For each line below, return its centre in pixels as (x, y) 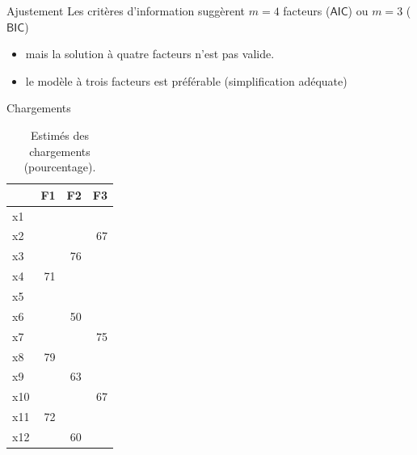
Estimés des (60, 135)
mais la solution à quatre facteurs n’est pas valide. (150, 54)
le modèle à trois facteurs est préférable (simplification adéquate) (186, 80)
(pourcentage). (60, 167)
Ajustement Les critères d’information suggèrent (126, 11)
